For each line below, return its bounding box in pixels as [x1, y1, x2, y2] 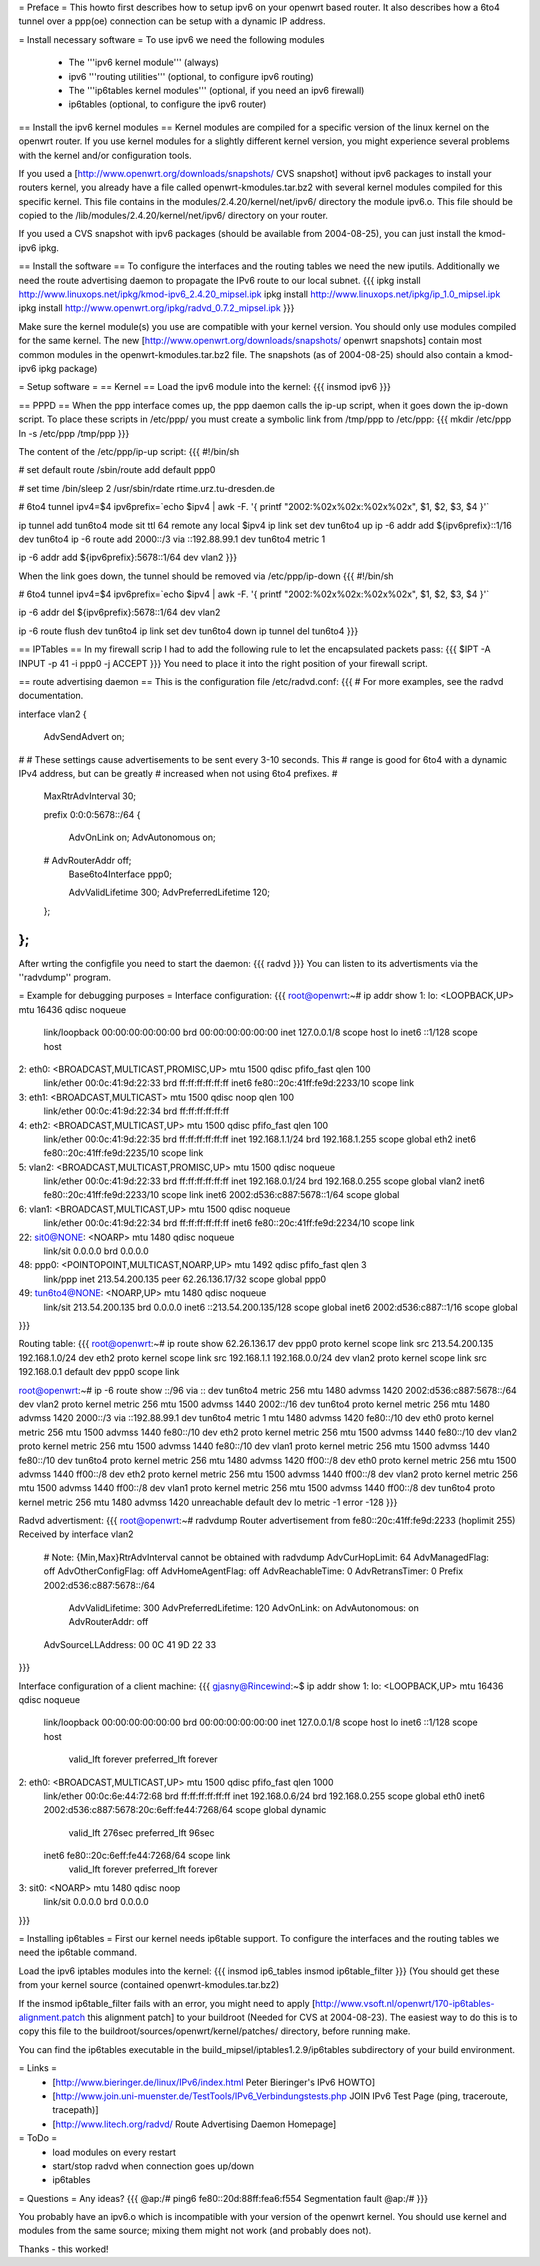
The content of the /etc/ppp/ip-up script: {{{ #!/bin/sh [18, 445, 240, 457]
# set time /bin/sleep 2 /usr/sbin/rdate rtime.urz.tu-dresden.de [18, 482, 275, 494]
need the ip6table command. [18, 1946, 137, 1959]
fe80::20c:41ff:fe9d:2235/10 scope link [43, 1147, 204, 1159]
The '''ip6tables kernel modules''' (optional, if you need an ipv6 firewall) [68, 84, 365, 96]
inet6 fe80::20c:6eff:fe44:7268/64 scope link [43, 1850, 231, 1862]
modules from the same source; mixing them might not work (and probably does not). [18, 2225, 372, 2237]
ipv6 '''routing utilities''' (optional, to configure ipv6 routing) [68, 70, 314, 82]
